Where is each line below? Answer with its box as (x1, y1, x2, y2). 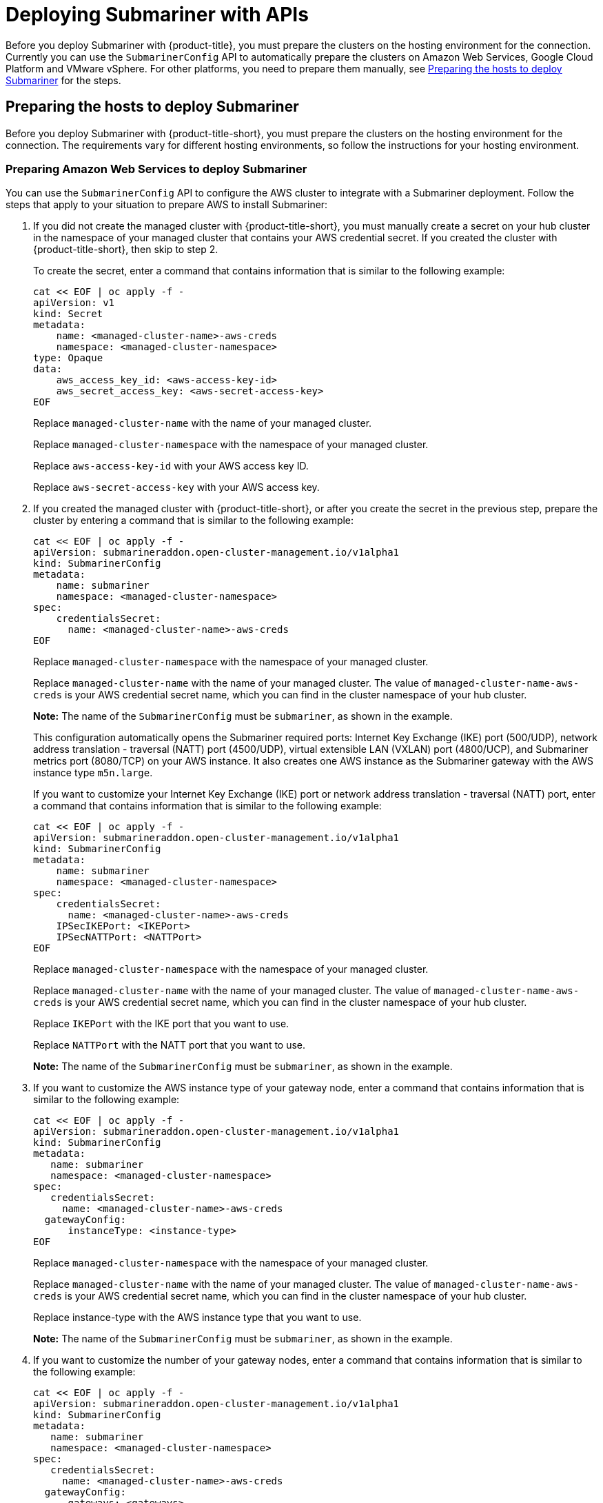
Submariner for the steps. (6, 74, 121, 86)
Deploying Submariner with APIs (6, 3, 309, 26)
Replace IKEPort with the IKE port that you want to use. (33, 1018, 289, 1030)
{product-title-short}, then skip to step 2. (33, 243, 218, 256)
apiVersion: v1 (33, 297, 115, 309)
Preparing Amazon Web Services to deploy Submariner (6, 161, 307, 176)
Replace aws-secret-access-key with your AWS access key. (33, 481, 320, 494)
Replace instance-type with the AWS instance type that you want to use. (33, 1311, 362, 1324)
